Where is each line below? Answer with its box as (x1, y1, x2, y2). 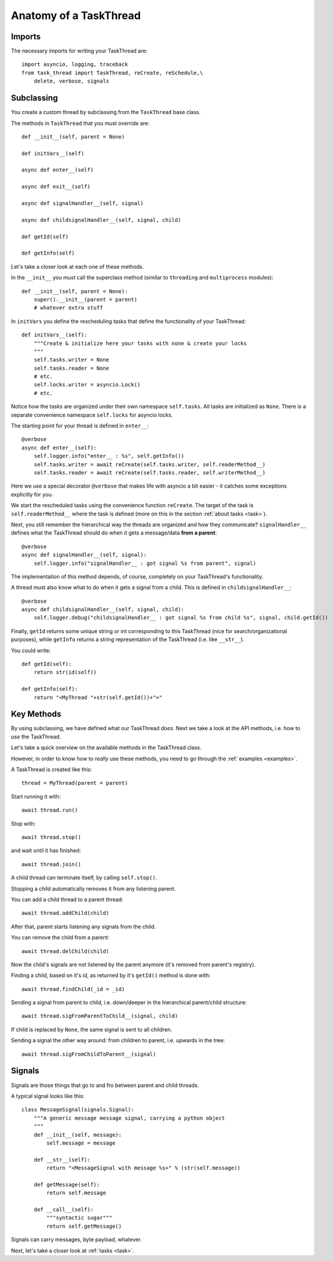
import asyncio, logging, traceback (21, 61, 128, 68)
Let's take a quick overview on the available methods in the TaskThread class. (11, 744, 202, 751)
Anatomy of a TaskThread (11, 9, 141, 22)
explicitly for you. (11, 490, 53, 498)
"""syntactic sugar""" (46, 1215, 113, 1221)
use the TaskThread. (11, 733, 61, 740)
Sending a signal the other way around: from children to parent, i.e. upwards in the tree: (11, 1037, 225, 1044)
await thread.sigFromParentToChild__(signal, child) (21, 1012, 178, 1020)
